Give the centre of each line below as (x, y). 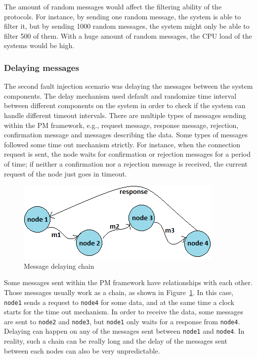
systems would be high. (39, 45)
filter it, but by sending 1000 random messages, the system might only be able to (127, 26)
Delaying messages (42, 67)
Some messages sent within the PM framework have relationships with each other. (128, 282)
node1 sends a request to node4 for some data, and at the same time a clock (119, 302)
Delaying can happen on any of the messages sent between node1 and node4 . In (124, 331)
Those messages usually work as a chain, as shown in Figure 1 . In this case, (119, 292)
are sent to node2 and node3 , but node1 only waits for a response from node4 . (122, 321)
